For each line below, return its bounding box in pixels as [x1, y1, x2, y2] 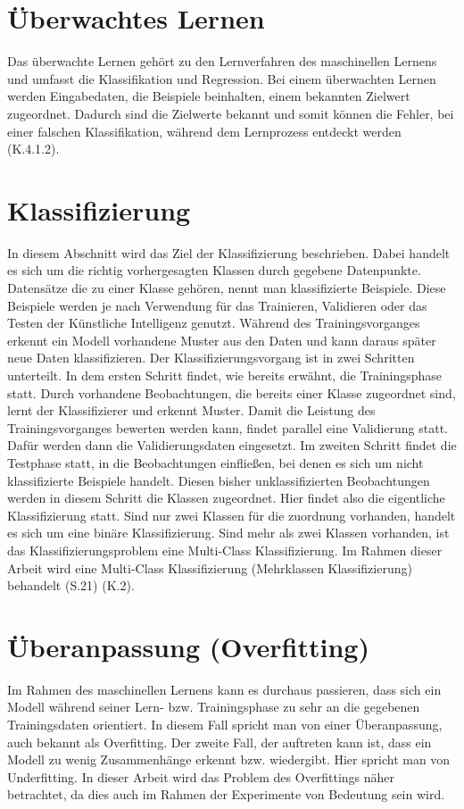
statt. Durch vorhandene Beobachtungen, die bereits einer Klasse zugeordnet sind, [7, 383, 456, 402]
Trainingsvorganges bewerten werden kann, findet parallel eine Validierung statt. [7, 418, 449, 437]
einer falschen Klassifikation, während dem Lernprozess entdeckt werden [7, 121, 402, 140]
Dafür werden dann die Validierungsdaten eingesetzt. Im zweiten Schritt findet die [7, 436, 457, 455]
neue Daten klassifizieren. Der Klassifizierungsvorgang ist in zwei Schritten [7, 348, 415, 367]
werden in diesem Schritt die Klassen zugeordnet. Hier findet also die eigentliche [7, 488, 445, 507]
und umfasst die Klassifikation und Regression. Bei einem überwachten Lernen [7, 69, 436, 88]
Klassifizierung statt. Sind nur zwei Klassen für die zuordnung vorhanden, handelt [7, 505, 456, 524]
